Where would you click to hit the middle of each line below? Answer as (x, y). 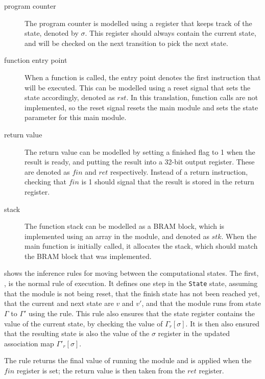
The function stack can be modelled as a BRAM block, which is (125, 226)
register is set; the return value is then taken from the (101, 370)
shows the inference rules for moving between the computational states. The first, (131, 273)
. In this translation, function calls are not (192, 97)
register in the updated (194, 333)
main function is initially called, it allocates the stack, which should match (141, 246)
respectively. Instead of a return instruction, (179, 171)
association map (29, 343)
